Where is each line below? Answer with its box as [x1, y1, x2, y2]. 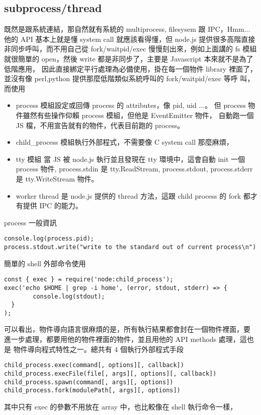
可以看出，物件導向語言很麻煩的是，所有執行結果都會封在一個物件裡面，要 [4, 324, 250, 334]
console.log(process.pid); [4, 235, 94, 243]
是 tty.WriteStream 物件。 [16, 173, 99, 184]
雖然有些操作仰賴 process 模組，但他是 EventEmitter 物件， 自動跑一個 [23, 109, 254, 120]
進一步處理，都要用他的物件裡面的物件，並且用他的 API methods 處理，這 [4, 334, 247, 344]
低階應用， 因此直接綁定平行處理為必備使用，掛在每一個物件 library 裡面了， [4, 63, 257, 74]
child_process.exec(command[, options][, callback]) [4, 362, 184, 369]
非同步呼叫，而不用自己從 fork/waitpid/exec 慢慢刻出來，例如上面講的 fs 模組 [4, 43, 257, 54]
